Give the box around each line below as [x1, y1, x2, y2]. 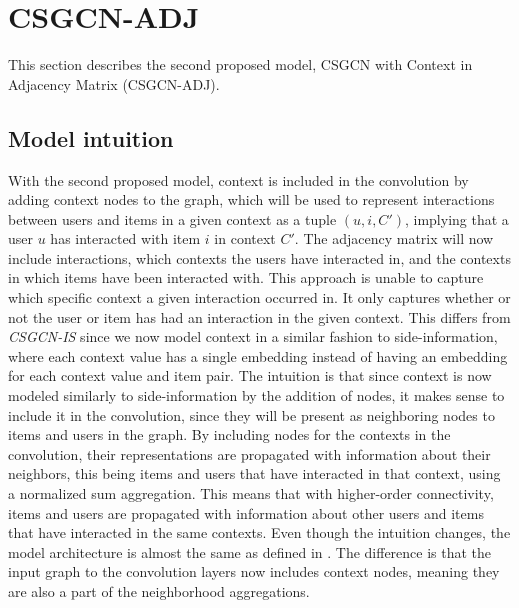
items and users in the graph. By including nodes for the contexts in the [8, 424, 451, 445]
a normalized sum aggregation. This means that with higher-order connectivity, [8, 483, 494, 504]
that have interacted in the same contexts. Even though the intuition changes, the [8, 522, 511, 543]
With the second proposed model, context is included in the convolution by [8, 169, 469, 190]
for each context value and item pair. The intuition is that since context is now [8, 365, 492, 386]
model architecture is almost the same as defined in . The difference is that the [8, 541, 492, 562]
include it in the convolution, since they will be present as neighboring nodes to [8, 404, 495, 425]
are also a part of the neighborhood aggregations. [8, 580, 310, 601]
